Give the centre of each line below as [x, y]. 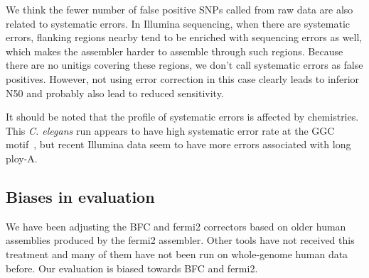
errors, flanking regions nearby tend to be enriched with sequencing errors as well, [184, 37]
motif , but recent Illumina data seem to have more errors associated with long [178, 144]
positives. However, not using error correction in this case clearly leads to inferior [183, 78]
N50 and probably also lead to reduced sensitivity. [115, 93]
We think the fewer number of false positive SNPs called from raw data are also [180, 9]
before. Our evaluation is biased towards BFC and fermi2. [132, 268]
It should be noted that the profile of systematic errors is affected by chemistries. [182, 117]
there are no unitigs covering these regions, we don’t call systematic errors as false [184, 65]
